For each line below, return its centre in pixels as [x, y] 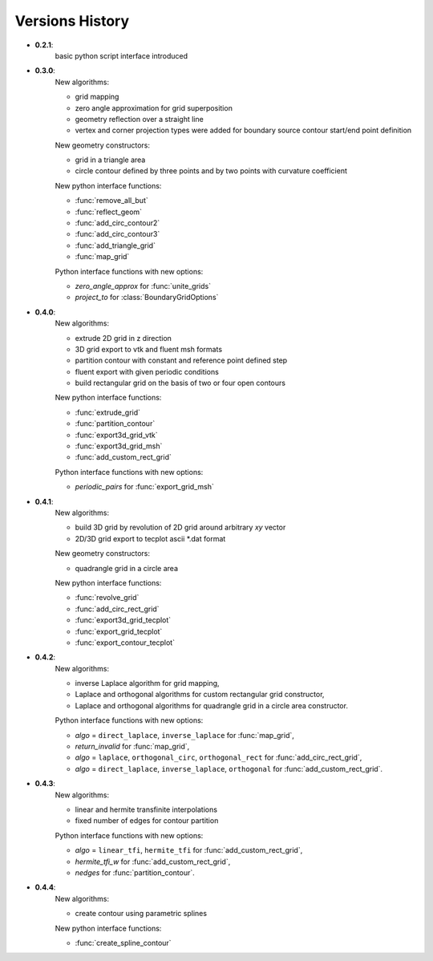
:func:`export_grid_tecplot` [119, 631]
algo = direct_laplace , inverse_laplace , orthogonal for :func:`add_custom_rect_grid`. [229, 768]
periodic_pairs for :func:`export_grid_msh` [144, 487]
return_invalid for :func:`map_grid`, [132, 747]
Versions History [72, 21]
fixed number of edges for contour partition [147, 821]
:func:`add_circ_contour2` [117, 223]
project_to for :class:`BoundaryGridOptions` [147, 298]
